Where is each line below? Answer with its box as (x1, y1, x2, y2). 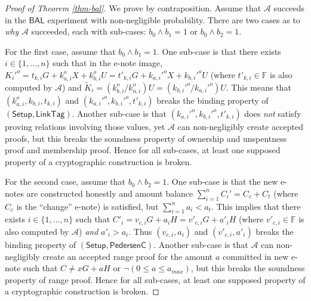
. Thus (128, 225, 152, 237)
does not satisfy (244, 107, 301, 119)
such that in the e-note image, (53, 57, 163, 69)
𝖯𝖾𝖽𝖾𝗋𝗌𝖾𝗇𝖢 (109, 241, 146, 250)
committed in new (222, 250, 289, 262)
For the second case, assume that (5, 175, 125, 188)
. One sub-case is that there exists (156, 45, 281, 57)
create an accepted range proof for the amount (42, 250, 213, 262)
